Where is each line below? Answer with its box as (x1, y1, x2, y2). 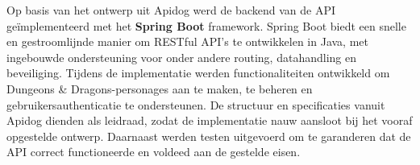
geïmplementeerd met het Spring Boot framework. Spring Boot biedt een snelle (6, 17, 406, 34)
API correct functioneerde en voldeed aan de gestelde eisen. (6, 143, 301, 160)
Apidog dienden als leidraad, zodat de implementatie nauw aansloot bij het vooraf (6, 112, 413, 129)
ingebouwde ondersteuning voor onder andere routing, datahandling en (6, 48, 356, 65)
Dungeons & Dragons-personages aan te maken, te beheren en (6, 80, 313, 97)
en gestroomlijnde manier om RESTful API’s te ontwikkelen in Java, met (6, 33, 368, 50)
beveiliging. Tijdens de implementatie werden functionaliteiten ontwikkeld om (6, 64, 390, 81)
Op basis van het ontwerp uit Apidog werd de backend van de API (6, 2, 335, 18)
